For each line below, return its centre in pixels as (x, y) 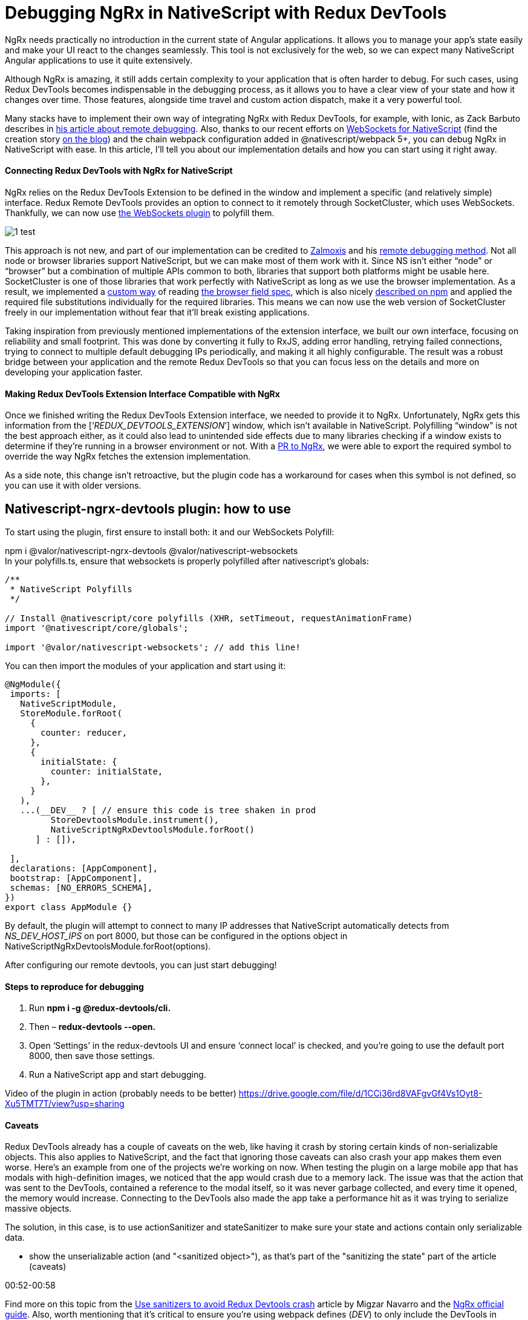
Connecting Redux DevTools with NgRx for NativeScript (119, 171)
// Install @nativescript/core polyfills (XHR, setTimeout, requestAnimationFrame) (209, 619)
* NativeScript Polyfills (71, 589)
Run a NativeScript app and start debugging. (118, 1075)
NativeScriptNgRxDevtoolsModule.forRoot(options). (108, 946)
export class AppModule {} (69, 907)
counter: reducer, (84, 733)
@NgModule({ (33, 685)
